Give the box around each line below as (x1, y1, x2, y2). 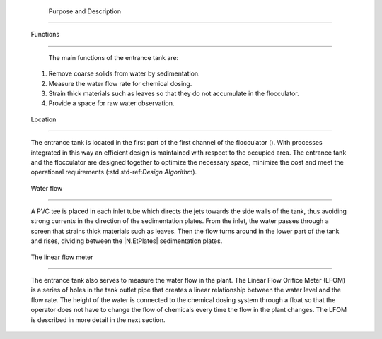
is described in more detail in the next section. (30, 315, 166, 324)
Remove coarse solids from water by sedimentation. (48, 69, 201, 78)
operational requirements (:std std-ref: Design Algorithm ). (30, 168, 197, 177)
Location (30, 115, 57, 124)
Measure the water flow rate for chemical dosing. (48, 79, 192, 88)
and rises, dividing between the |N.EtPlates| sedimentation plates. (30, 237, 223, 245)
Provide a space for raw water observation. (48, 99, 175, 107)
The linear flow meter (30, 253, 93, 261)
